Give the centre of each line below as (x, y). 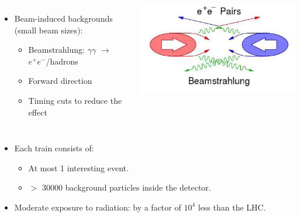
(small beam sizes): (49, 30)
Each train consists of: (54, 148)
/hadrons (62, 61)
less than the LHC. (232, 207)
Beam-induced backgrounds (63, 18)
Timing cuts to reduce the (75, 100)
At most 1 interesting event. (78, 167)
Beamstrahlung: (56, 50)
